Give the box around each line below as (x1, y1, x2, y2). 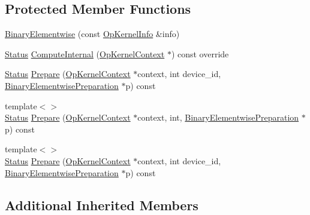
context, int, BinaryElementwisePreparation (137, 111, 299, 124)
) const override (171, 47, 229, 60)
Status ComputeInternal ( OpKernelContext (5, 47, 165, 60)
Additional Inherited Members (5, 195, 198, 214)
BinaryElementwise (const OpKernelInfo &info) (5, 27, 180, 40)
